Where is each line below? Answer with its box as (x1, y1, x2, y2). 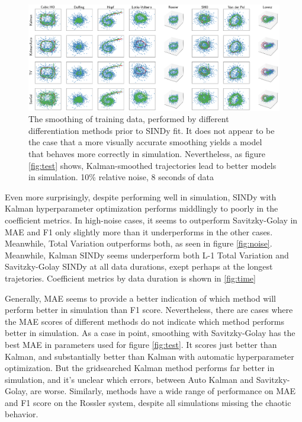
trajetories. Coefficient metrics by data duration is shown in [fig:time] (5, 271, 256, 284)
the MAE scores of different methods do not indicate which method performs (5, 315, 284, 327)
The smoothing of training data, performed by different (28, 113, 229, 125)
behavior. (5, 408, 38, 420)
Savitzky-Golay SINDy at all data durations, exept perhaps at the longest (5, 260, 273, 273)
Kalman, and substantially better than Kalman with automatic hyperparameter (5, 350, 294, 362)
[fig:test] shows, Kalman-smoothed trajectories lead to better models (28, 159, 277, 171)
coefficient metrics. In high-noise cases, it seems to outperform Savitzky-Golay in (5, 213, 298, 226)
